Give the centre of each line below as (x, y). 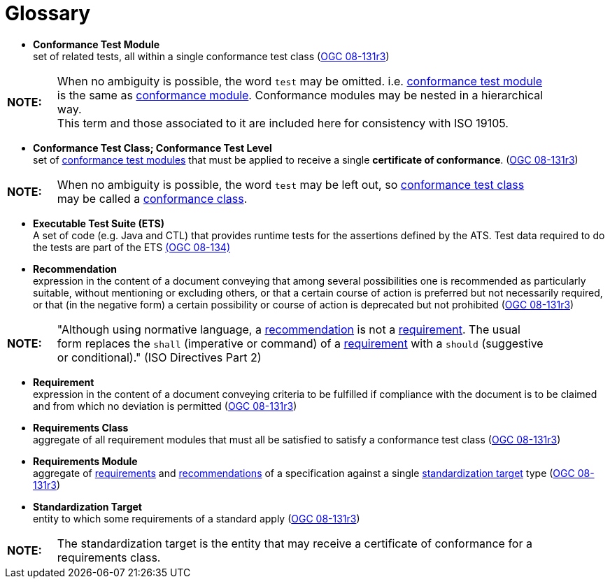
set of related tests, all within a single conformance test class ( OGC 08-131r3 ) (211, 56)
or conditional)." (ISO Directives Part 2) (159, 357)
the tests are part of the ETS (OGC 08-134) (132, 247)
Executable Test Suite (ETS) (99, 223)
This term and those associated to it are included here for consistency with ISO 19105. (283, 123)
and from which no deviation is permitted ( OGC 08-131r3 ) (165, 406)
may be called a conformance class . (152, 198)
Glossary (48, 13)
